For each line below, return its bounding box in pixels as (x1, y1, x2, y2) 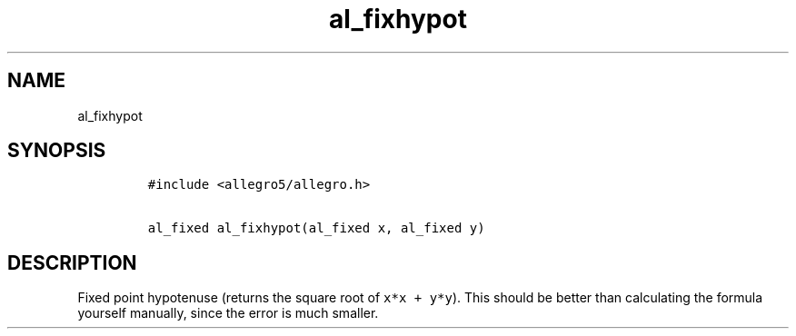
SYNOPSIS (7, 139, 106, 163)
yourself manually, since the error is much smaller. (77, 305, 379, 321)
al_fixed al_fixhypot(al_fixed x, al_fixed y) (147, 221, 485, 236)
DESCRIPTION (7, 251, 137, 274)
